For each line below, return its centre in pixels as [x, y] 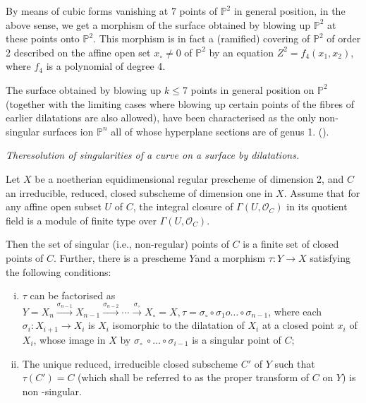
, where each [295, 311]
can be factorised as [73, 295]
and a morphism [230, 257]
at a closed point [298, 325]
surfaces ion [68, 131]
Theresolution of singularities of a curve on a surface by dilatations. [153, 155]
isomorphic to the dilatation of [178, 325]
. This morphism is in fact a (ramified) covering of [202, 38]
